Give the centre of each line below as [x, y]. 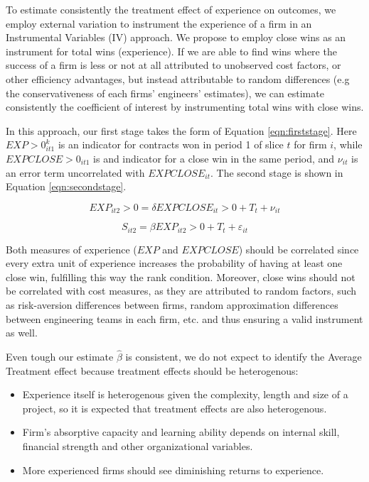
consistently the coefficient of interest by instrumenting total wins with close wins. [185, 107]
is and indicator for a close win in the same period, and [214, 158]
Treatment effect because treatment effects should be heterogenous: [152, 370]
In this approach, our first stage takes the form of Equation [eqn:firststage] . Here [181, 130]
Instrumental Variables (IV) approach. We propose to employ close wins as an [176, 37]
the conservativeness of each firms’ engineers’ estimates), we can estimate [165, 93]
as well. [22, 333]
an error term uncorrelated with [75, 172]
